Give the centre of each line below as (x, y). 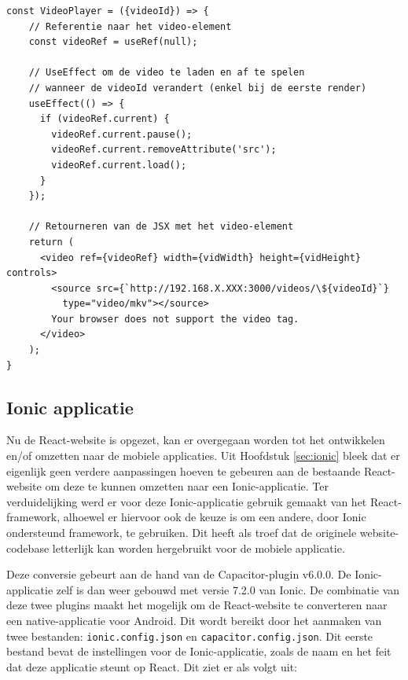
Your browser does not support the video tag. (175, 319)
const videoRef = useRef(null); (113, 42)
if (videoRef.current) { (105, 119)
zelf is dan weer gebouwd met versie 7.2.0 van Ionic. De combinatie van (228, 589)
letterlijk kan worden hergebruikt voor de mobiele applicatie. (198, 548)
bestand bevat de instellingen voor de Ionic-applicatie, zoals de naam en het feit (199, 651)
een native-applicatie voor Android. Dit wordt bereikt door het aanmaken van (194, 620)
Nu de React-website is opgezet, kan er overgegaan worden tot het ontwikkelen (196, 440)
